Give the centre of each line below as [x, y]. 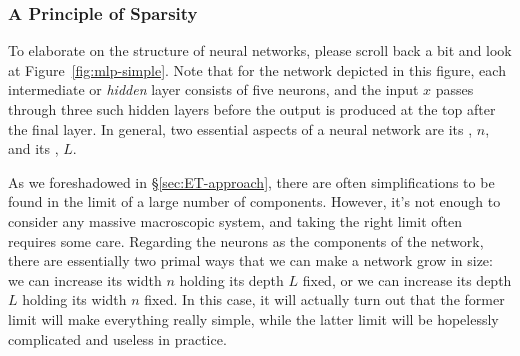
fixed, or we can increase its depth [407, 279]
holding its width [74, 299]
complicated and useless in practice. [117, 338]
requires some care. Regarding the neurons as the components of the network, [246, 240]
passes [454, 89]
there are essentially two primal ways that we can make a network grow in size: [250, 260]
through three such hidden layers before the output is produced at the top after [252, 109]
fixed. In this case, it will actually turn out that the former [324, 299]
